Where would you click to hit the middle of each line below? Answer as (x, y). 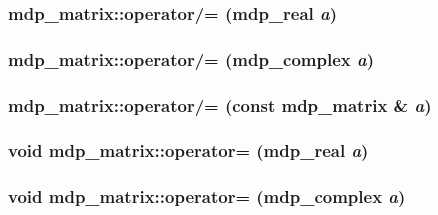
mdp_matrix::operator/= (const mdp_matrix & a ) (220, 104)
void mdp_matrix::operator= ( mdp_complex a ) (207, 196)
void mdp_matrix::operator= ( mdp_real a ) (188, 150)
